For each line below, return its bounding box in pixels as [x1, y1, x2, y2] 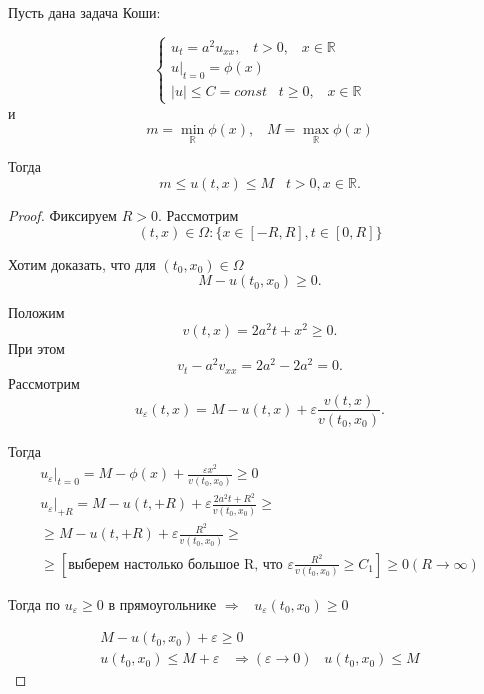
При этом [8, 337, 65, 358]
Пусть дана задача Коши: [8, 2, 161, 22]
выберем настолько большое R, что [68, 557, 283, 572]
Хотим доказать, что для [8, 253, 156, 274]
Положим [8, 302, 65, 323]
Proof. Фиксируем [8, 204, 117, 225]
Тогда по [8, 593, 61, 614]
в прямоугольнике [108, 593, 217, 614]
